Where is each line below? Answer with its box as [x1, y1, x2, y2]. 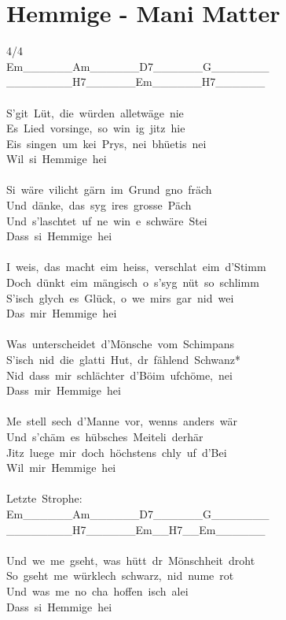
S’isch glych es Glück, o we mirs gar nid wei [6, 289, 234, 306]
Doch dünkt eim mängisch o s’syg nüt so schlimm [6, 274, 259, 291]
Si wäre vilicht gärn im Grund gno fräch [6, 181, 212, 198]
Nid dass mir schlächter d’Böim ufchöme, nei [6, 366, 233, 383]
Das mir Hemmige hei [6, 305, 117, 321]
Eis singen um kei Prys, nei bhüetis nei [6, 135, 207, 151]
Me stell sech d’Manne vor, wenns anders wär [6, 413, 238, 429]
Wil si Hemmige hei [6, 150, 107, 167]
